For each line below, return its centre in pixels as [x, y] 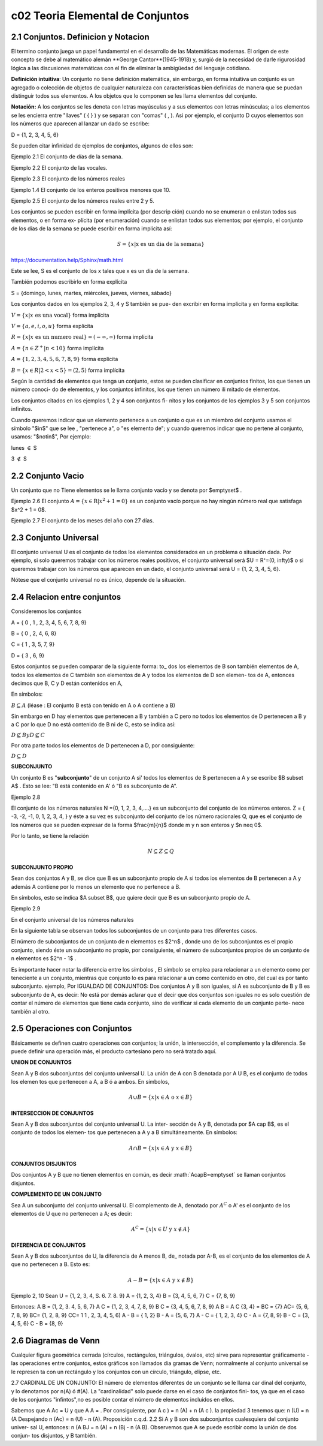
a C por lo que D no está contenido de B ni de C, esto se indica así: [93, 724]
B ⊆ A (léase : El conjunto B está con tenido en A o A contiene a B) [93, 705]
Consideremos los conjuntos [46, 611]
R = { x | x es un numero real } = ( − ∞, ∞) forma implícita [82, 337]
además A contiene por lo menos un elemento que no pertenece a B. [96, 886]
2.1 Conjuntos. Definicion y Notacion [80, 37]
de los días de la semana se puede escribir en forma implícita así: [92, 229]
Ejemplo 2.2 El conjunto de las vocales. [59, 167]
